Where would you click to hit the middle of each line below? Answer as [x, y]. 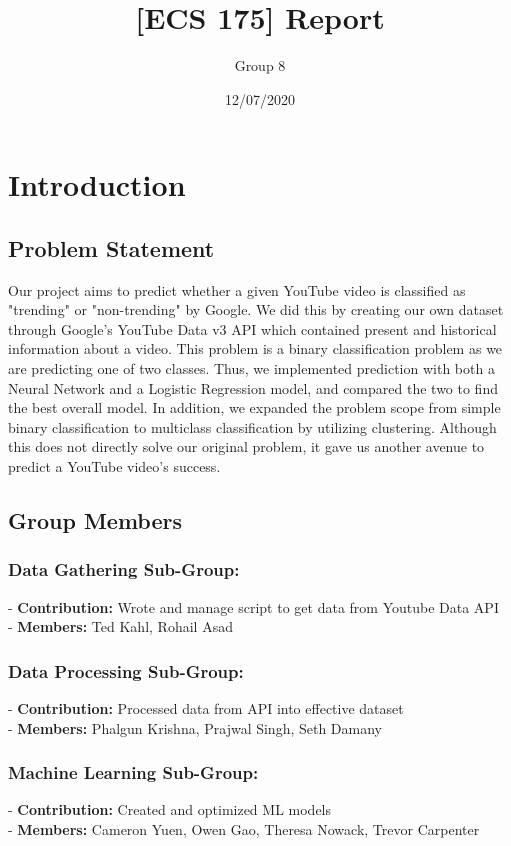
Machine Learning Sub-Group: [133, 772]
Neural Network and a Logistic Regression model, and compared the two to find [253, 387]
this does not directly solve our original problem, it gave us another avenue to [246, 446]
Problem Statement [111, 247]
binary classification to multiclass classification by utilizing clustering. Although [252, 426]
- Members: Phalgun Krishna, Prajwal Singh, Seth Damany [195, 727]
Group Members [95, 520]
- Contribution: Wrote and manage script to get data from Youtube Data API [253, 606]
